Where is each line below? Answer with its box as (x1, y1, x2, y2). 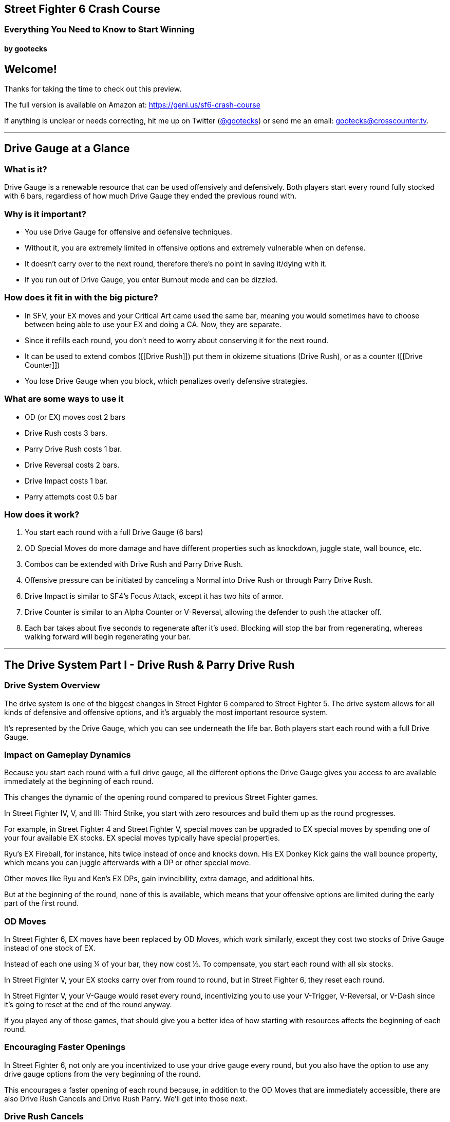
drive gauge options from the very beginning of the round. (4, 1069, 201, 1078)
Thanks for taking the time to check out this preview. (4, 84, 182, 94)
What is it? (4, 164, 47, 174)
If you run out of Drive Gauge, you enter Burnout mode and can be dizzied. (25, 275, 278, 284)
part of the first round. (4, 899, 79, 908)
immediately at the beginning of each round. (4, 777, 154, 786)
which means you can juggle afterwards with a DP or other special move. (4, 858, 251, 867)
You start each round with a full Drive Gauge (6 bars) (25, 528, 203, 537)
